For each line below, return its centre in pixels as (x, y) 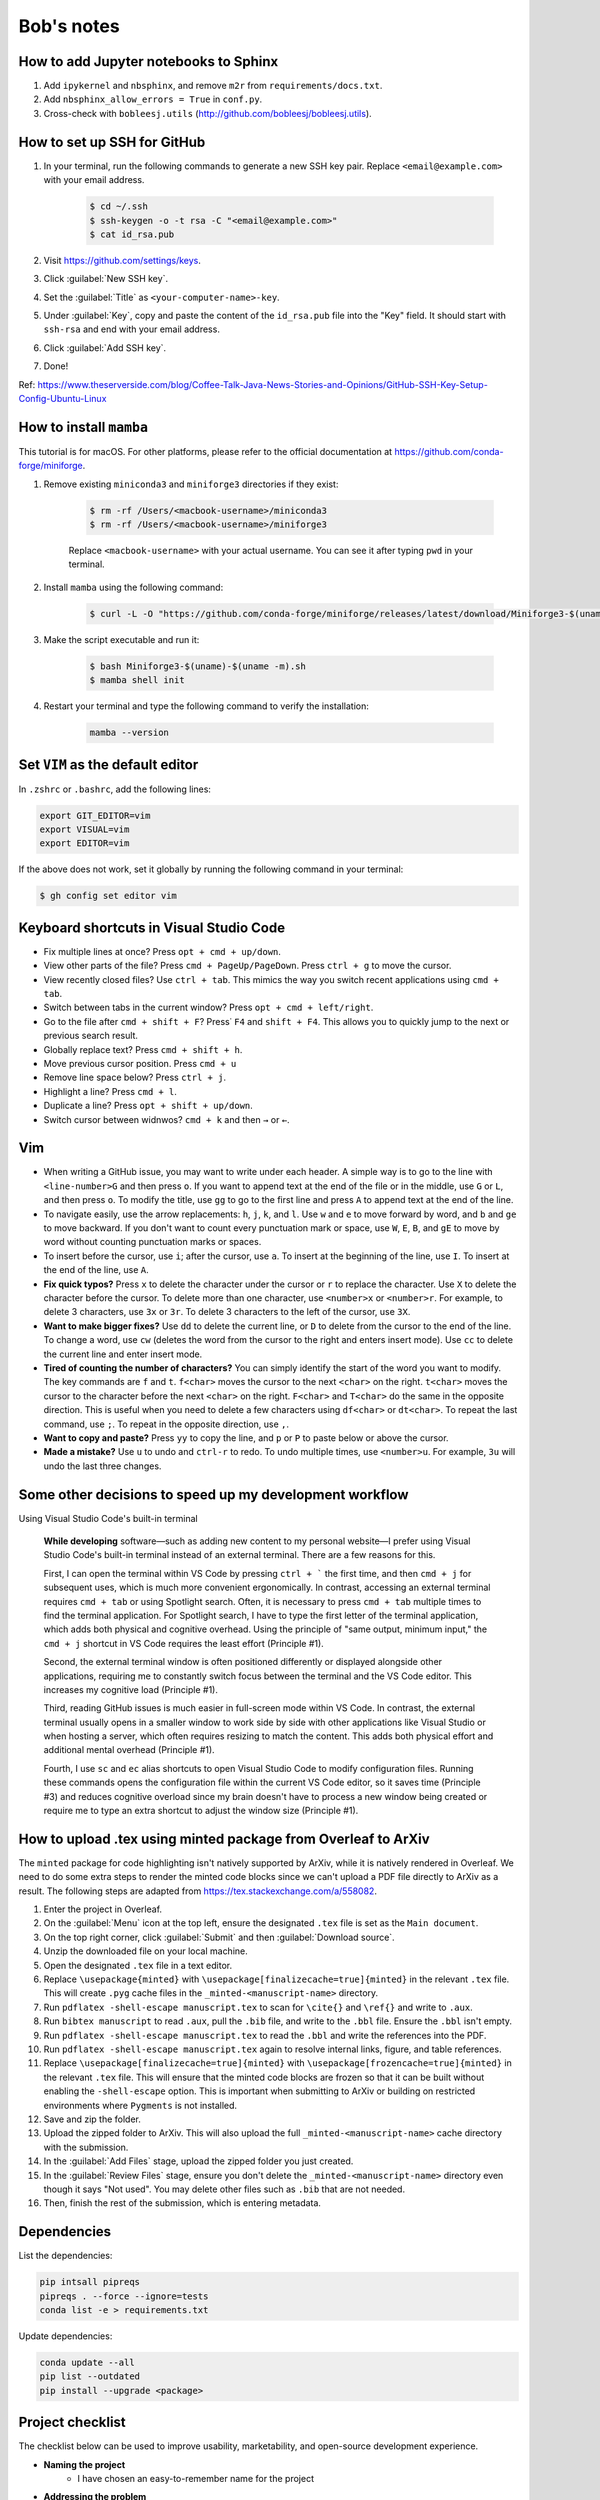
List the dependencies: (65, 2256)
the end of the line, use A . (96, 1270)
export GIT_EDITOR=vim (95, 815)
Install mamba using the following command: (133, 587)
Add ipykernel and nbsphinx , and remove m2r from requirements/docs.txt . (213, 86)
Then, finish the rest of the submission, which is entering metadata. (182, 2203)
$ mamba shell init (137, 680)
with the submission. (86, 2147)
